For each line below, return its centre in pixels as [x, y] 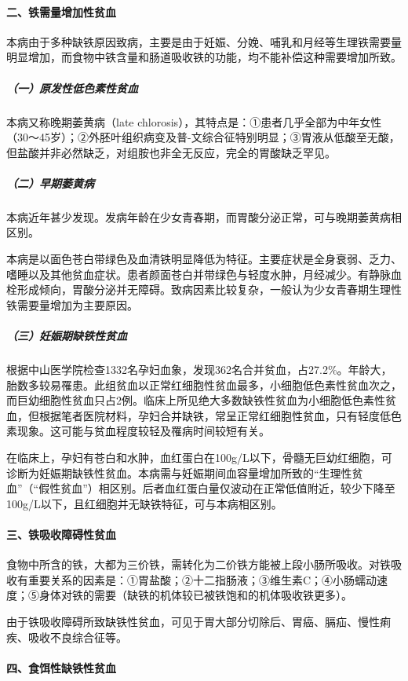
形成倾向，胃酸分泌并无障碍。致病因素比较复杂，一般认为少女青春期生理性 [209, 289]
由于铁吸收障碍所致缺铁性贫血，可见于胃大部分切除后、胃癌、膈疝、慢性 [193, 621]
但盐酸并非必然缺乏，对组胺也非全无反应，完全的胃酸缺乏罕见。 [171, 152]
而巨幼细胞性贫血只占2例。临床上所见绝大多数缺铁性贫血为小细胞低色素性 [196, 400]
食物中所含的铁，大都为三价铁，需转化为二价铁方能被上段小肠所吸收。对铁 [199, 564]
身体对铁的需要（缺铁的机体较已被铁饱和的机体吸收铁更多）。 [195, 595]
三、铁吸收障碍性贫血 [61, 534]
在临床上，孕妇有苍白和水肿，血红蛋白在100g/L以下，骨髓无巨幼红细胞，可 [199, 457]
